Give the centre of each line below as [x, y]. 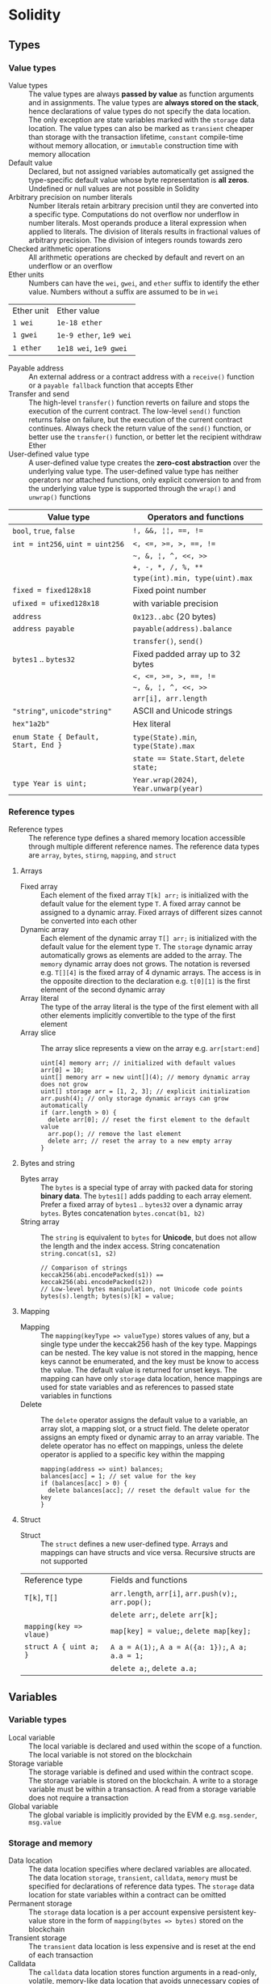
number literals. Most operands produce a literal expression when [138, 223]
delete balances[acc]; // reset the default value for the [149, 1490]
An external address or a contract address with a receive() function [142, 376]
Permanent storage [40, 1904]
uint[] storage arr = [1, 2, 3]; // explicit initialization [145, 1092]
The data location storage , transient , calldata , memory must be [133, 1878]
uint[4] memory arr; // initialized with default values [138, 1063]
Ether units [26, 274]
